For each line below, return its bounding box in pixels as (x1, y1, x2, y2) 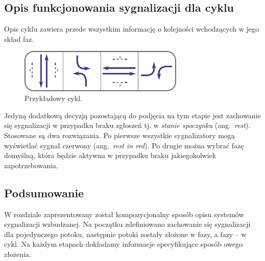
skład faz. (4, 33, 34, 44)
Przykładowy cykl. (25, 93, 83, 103)
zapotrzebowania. (4, 160, 58, 170)
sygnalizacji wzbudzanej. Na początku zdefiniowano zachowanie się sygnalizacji (4, 219, 251, 229)
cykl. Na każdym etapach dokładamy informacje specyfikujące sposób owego (4, 239, 243, 249)
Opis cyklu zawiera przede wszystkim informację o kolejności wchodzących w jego (4, 23, 259, 34)
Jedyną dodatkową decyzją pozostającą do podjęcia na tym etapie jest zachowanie (4, 110, 261, 120)
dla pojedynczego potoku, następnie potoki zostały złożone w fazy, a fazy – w (4, 228, 247, 239)
